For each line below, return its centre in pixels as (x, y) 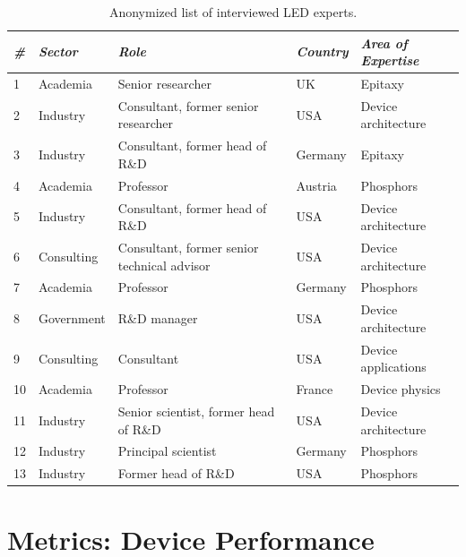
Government (72, 318)
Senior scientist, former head (196, 411)
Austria (316, 185)
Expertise (390, 60)
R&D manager (158, 318)
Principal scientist (167, 451)
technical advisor (164, 265)
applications (393, 367)
